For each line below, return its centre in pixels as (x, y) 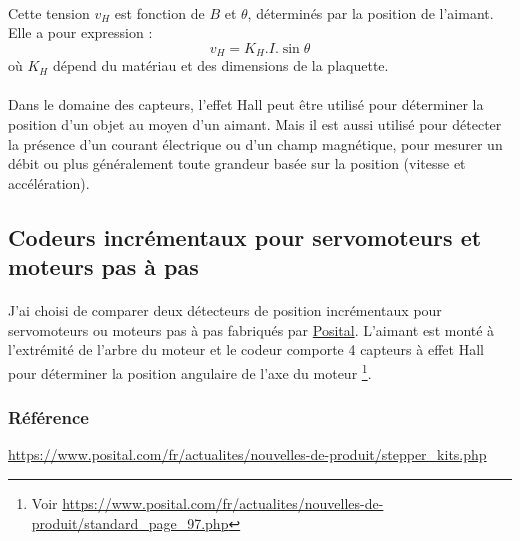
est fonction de (159, 12)
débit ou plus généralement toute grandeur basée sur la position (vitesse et (237, 163)
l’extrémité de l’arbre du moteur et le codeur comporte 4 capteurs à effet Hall (246, 349)
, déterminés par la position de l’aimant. (370, 12)
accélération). (49, 182)
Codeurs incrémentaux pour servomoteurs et (245, 236)
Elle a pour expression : (80, 32)
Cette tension (49, 12)
